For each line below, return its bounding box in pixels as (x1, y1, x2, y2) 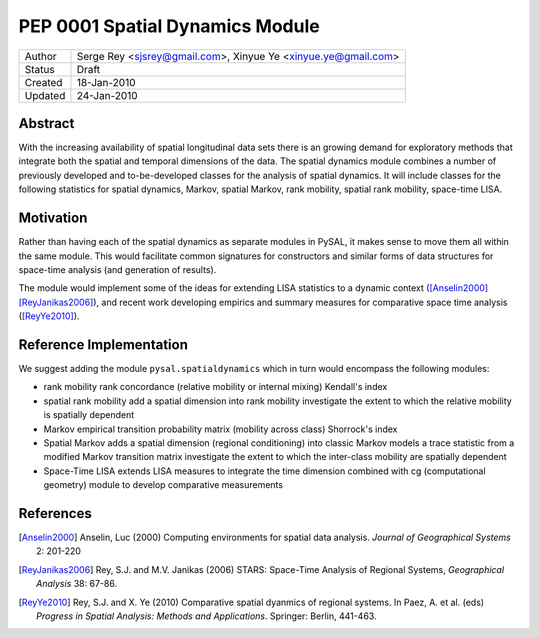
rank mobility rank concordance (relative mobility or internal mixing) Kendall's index (43, 381, 388, 393)
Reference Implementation (18, 336, 189, 353)
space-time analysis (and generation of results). (18, 263, 217, 275)
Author (24, 49, 57, 63)
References (18, 505, 92, 522)
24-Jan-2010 (76, 88, 139, 102)
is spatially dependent (43, 409, 135, 421)
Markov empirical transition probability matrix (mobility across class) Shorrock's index (43, 423, 398, 435)
